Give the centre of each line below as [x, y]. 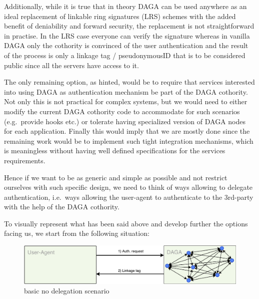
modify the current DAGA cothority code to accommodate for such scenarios [122, 111]
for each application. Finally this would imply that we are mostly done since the [127, 131]
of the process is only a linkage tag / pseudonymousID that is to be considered [125, 55]
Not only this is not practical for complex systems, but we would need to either [126, 101]
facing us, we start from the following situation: [77, 233]
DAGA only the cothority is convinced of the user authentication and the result [126, 45]
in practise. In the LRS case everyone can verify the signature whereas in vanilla [127, 35]
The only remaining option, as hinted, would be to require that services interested [129, 82]
